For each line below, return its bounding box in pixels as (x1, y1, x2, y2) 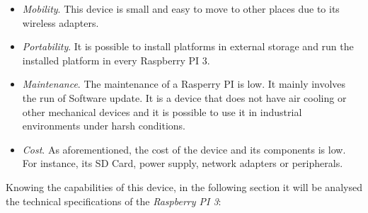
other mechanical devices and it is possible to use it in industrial (22, 104, 302, 119)
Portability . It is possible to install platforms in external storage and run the (22, 39, 354, 54)
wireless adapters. (22, 15, 99, 30)
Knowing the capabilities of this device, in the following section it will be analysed (6, 179, 362, 194)
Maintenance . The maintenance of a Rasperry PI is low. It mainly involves (22, 76, 346, 91)
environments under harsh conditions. (22, 118, 186, 133)
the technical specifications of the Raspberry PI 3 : (6, 193, 222, 208)
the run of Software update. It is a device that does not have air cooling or (22, 90, 347, 105)
